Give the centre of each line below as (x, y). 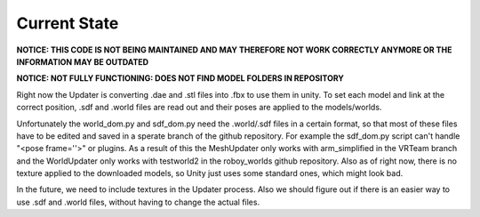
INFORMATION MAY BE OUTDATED (83, 61)
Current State (68, 23)
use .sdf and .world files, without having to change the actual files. (138, 202)
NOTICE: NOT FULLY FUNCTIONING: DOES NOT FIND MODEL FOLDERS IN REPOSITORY (180, 78)
